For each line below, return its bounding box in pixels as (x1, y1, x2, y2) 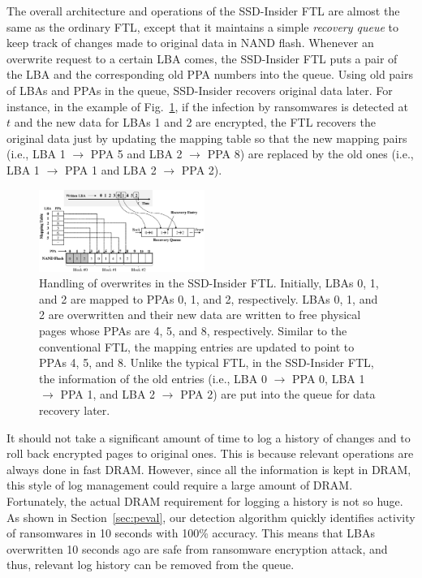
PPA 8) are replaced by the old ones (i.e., (207, 145, 414, 162)
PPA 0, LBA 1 (292, 369, 365, 386)
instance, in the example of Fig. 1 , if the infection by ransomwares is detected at (6, 97, 408, 114)
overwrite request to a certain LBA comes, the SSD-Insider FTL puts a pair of (6, 50, 398, 67)
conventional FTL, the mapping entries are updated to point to (39, 338, 355, 355)
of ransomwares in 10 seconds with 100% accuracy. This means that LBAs (6, 524, 376, 541)
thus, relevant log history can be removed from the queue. (6, 556, 295, 573)
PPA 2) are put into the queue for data (180, 386, 376, 403)
